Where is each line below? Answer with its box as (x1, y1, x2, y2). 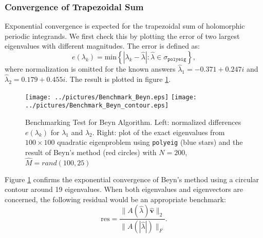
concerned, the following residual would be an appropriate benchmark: (5, 193, 226, 204)
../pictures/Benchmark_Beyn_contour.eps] (25, 102, 169, 110)
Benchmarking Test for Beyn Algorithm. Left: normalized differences (25, 116, 241, 127)
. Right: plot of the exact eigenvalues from (92, 126, 225, 137)
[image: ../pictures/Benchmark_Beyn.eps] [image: (25, 93, 197, 101)
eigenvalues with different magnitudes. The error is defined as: (5, 40, 200, 51)
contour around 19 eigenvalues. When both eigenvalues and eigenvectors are (5, 184, 243, 194)
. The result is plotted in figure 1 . (65, 74, 171, 84)
